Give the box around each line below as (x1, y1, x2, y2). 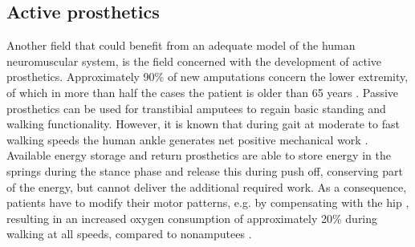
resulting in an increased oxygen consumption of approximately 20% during (6, 209, 378, 226)
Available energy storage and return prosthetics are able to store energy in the (6, 147, 391, 164)
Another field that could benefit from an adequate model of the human (6, 37, 356, 54)
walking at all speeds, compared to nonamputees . (6, 225, 252, 242)
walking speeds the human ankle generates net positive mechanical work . (6, 131, 368, 148)
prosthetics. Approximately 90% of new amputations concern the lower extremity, (6, 68, 409, 85)
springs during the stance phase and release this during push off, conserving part (6, 162, 403, 179)
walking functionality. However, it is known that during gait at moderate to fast (6, 115, 400, 132)
